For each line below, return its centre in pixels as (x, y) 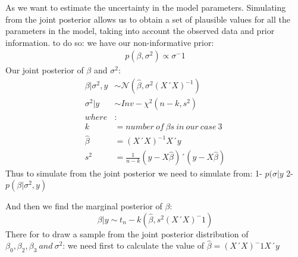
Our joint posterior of (45, 70)
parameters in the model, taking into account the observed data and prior (140, 31)
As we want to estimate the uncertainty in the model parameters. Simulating (146, 7)
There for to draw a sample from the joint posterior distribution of (127, 233)
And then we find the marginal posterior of (84, 206)
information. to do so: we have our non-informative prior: (110, 42)
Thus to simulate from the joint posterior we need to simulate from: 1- (134, 173)
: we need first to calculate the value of (134, 245)
